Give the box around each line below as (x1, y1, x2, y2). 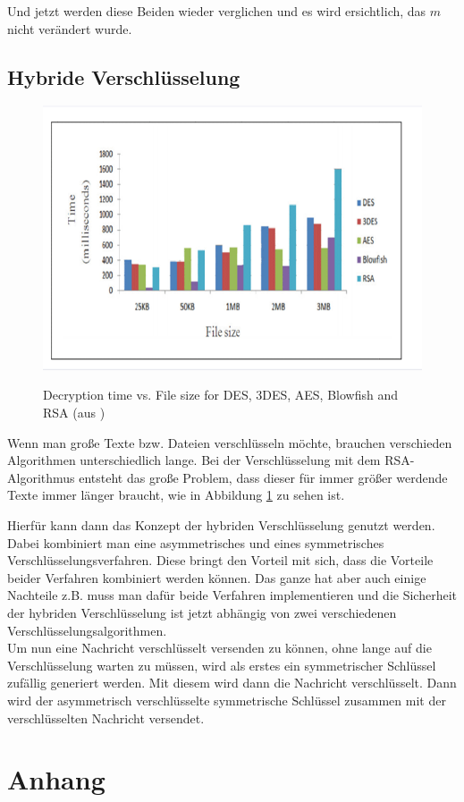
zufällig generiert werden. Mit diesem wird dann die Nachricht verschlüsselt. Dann (7, 673, 457, 692)
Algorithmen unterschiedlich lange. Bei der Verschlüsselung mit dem (7, 451, 381, 469)
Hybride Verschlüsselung (7, 63, 240, 90)
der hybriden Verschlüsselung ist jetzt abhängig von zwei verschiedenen (7, 604, 397, 622)
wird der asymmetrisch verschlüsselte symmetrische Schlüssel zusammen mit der (7, 690, 446, 709)
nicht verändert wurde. (7, 19, 132, 38)
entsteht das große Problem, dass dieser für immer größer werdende (79, 468, 448, 486)
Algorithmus (7, 468, 75, 486)
